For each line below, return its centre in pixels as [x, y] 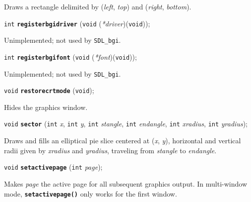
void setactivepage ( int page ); [53, 167]
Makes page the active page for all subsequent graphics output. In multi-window [126, 183]
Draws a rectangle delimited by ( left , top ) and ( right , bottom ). [98, 6]
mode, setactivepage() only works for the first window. [91, 193]
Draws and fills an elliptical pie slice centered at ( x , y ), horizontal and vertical [123, 141]
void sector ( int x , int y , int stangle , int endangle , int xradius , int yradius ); [126, 124]
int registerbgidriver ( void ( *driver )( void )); [77, 23]
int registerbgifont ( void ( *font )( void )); [70, 56]
